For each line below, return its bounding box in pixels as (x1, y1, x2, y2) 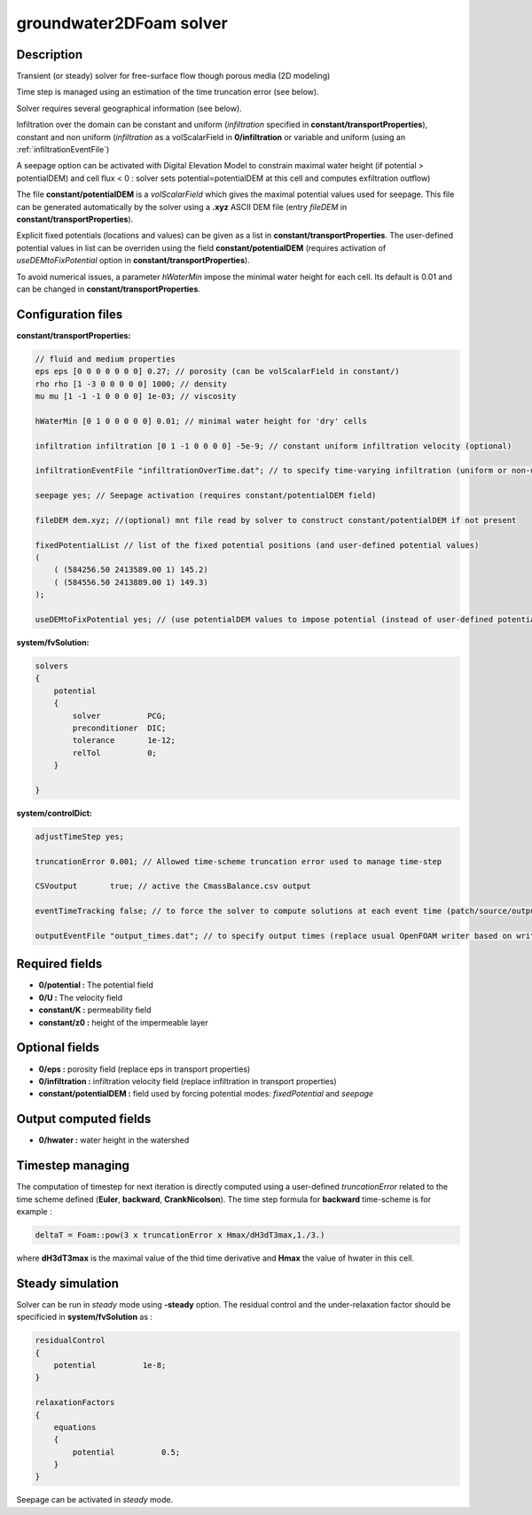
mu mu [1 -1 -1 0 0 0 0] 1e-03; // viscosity (35, 391, 237, 401)
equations (53, 1422, 97, 1432)
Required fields (16, 957, 103, 972)
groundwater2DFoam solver (16, 13, 228, 33)
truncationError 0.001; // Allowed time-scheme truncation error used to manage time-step (35, 856, 442, 866)
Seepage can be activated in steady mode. (16, 1495, 174, 1505)
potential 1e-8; (53, 1360, 167, 1370)
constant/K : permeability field (38, 1004, 152, 1015)
